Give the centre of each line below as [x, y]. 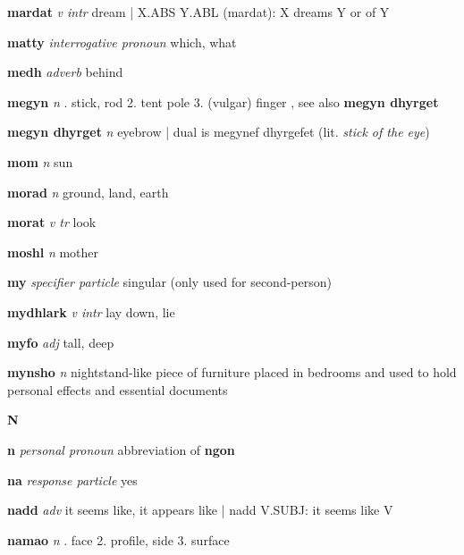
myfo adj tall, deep [61, 342]
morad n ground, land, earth [88, 192]
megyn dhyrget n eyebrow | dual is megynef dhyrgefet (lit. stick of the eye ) [219, 132]
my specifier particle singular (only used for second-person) [169, 282]
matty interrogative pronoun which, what [122, 42]
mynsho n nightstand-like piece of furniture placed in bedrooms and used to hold [232, 372]
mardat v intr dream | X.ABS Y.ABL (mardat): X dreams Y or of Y [198, 12]
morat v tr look [52, 222]
